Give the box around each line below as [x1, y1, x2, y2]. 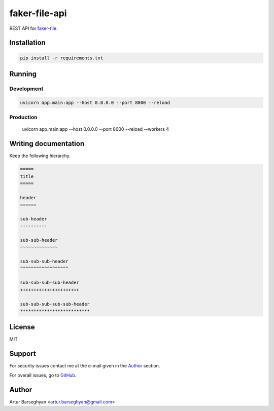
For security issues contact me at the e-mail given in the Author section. [9, 363, 160, 369]
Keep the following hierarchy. [9, 153, 71, 159]
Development [9, 85, 44, 92]
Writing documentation [9, 139, 85, 148]
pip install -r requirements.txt [20, 55, 104, 61]
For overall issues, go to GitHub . [9, 372, 77, 378]
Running [9, 69, 37, 78]
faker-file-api [9, 8, 67, 19]
